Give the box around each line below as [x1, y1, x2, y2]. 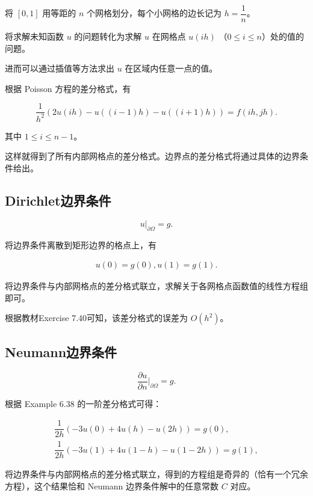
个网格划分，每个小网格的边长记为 [86, 7, 222, 19]
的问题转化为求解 [74, 30, 142, 43]
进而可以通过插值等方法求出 [5, 62, 114, 75]
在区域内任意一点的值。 [125, 62, 218, 75]
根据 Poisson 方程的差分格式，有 [5, 82, 131, 94]
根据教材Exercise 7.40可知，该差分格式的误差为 [5, 311, 188, 324]
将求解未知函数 [5, 30, 64, 43]
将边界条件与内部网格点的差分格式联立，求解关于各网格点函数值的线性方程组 [5, 280, 308, 292]
